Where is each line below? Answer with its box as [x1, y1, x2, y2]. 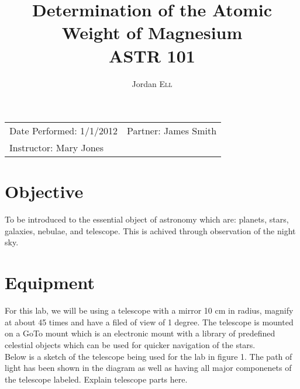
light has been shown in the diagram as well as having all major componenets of [5, 362, 292, 374]
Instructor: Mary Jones [9, 141, 104, 155]
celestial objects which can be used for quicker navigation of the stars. [5, 338, 256, 350]
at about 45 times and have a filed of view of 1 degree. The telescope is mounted [5, 315, 294, 328]
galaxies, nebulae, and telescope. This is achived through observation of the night [5, 224, 296, 237]
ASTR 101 [109, 43, 195, 67]
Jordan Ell [132, 77, 173, 89]
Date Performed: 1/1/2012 [9, 124, 118, 138]
